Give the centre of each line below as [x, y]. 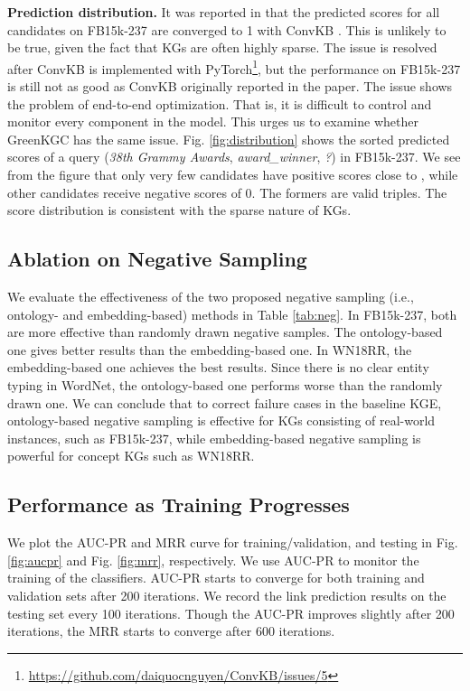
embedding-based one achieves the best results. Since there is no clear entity [218, 367]
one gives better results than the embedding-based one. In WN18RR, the [210, 349]
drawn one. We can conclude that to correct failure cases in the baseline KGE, [225, 402]
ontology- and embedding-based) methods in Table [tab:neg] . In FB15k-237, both [232, 314]
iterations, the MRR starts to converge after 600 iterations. [171, 631]
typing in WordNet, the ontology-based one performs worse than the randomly [225, 384]
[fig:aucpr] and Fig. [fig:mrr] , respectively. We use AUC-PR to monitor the [213, 560]
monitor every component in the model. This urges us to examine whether [213, 121]
